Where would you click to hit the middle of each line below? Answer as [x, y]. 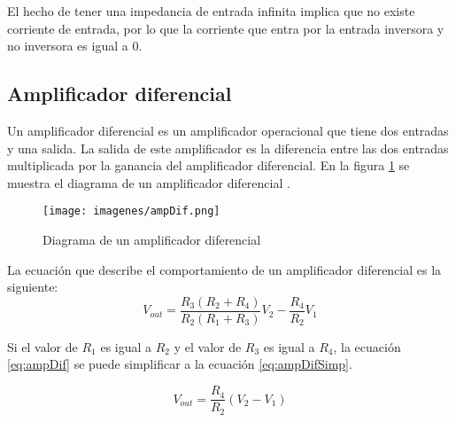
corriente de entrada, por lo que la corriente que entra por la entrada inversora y [226, 28]
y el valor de [208, 346]
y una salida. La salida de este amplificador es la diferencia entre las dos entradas [228, 148]
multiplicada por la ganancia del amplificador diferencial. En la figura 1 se [209, 165]
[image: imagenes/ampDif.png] [131, 211]
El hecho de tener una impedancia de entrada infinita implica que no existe [211, 11]
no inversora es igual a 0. [75, 46]
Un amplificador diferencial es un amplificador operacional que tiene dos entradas [228, 130]
